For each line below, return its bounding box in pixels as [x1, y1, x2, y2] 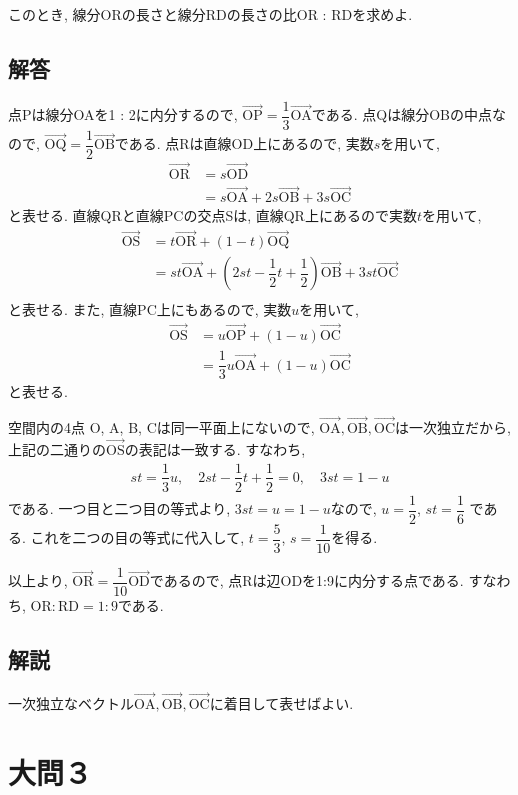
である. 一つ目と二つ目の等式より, [8, 498, 231, 519]
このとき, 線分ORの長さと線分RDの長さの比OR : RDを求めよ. [8, 4, 413, 24]
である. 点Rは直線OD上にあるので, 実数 [114, 133, 374, 154]
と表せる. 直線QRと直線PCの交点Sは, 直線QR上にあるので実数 [8, 205, 417, 226]
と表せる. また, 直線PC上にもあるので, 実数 [8, 299, 292, 320]
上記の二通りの [8, 438, 106, 459]
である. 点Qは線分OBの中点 [311, 104, 492, 125]
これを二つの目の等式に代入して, [30, 527, 245, 548]
